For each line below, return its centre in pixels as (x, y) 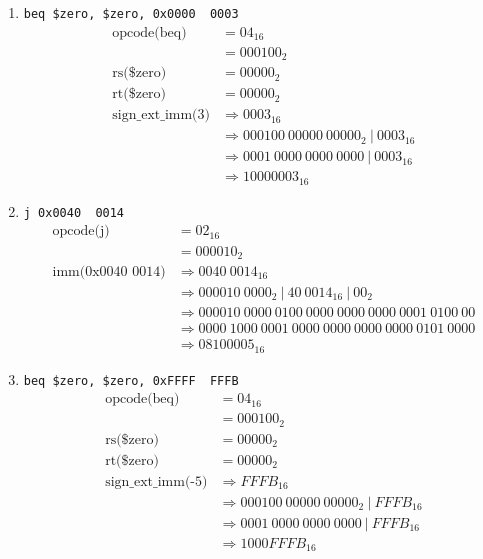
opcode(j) (81, 231)
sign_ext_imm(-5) (156, 481)
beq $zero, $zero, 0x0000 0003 (131, 14)
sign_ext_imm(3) (161, 115)
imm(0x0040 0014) (109, 272)
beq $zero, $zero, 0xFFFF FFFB (131, 380)
